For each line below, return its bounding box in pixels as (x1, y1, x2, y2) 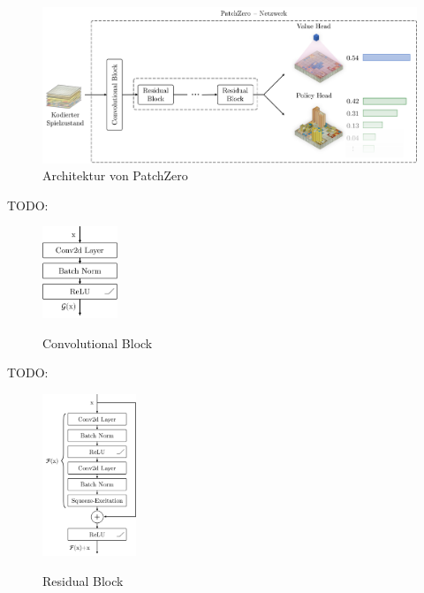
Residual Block (42, 571, 124, 589)
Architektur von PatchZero (42, 166, 188, 185)
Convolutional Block (42, 333, 153, 352)
